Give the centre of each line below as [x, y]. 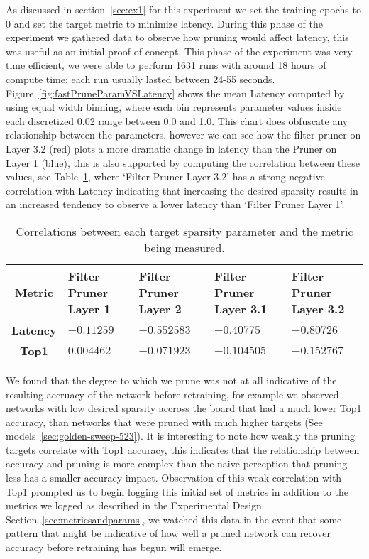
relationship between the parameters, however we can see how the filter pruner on [183, 135]
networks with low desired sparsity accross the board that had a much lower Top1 [184, 408]
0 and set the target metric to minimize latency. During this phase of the [164, 23]
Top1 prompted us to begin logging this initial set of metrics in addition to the [177, 491]
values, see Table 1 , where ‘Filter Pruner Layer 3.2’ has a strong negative [165, 177]
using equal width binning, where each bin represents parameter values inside [174, 107]
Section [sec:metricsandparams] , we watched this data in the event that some [174, 519]
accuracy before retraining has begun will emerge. [114, 547]
